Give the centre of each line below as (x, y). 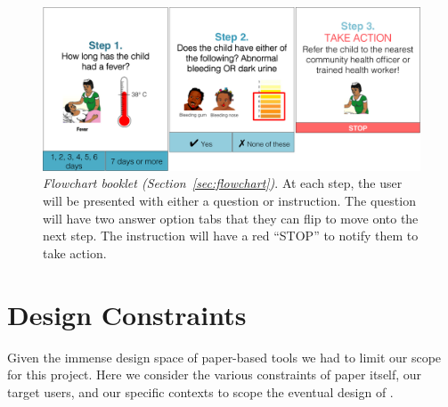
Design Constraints (127, 314)
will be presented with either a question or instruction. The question (229, 201)
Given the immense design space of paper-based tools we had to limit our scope (224, 357)
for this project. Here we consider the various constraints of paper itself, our (215, 374)
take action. (75, 252)
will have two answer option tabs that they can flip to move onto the (231, 218)
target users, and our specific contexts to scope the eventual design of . (200, 391)
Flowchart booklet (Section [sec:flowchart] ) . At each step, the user (223, 183)
